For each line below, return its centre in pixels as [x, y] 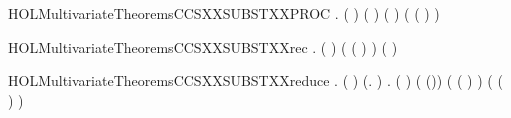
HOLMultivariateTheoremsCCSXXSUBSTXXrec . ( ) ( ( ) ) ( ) [203, 46]
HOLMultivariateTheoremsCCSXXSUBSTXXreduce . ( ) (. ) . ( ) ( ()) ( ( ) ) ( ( [255, 80]
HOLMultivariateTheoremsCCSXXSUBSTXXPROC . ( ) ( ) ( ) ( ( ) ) [224, 13]
